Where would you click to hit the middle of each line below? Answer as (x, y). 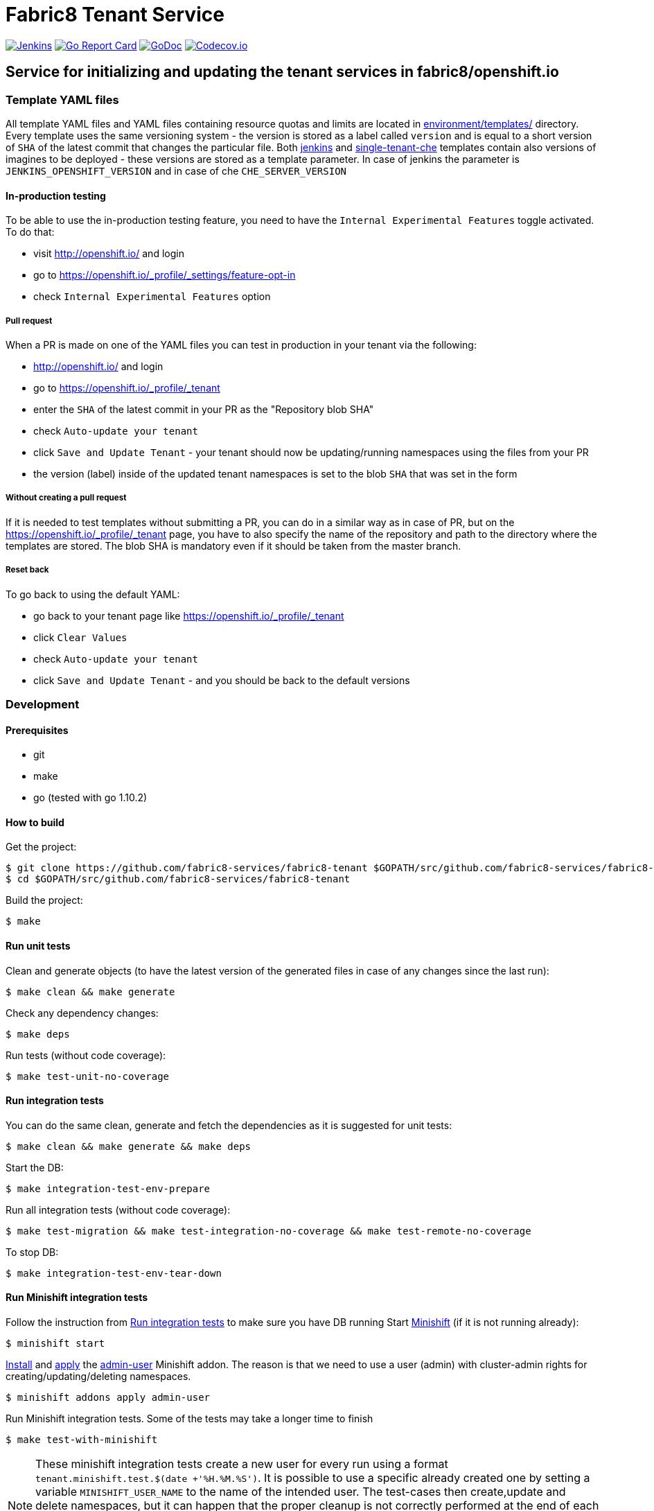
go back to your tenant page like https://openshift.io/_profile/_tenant (189, 615)
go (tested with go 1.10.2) (90, 798)
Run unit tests (38, 945)
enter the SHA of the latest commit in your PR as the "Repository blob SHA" (204, 409)
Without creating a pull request (66, 498)
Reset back (27, 570)
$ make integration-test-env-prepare (108, 1188)
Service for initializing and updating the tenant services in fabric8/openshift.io (282, 72)
